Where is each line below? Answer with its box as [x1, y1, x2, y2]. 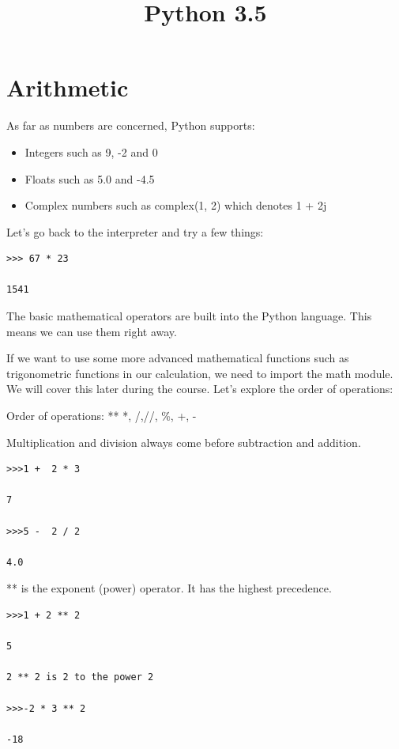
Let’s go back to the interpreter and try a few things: [6, 223, 264, 240]
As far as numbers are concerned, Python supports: [6, 117, 255, 134]
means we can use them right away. [6, 323, 177, 339]
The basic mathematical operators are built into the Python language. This [6, 308, 372, 324]
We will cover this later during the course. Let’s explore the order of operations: [6, 380, 393, 397]
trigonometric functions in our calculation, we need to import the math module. [6, 365, 393, 381]
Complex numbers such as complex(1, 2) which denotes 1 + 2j [24, 197, 327, 214]
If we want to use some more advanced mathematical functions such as [6, 350, 349, 366]
